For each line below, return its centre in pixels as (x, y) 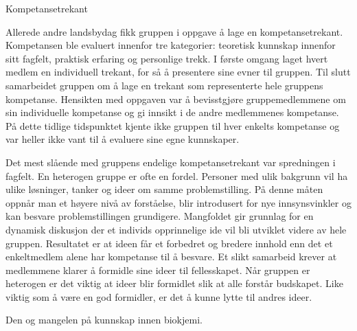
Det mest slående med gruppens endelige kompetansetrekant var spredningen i (171, 162)
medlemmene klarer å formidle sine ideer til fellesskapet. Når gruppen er (158, 270)
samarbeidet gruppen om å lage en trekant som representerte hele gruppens (164, 85)
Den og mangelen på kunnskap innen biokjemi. (104, 320)
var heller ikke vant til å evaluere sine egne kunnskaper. (123, 139)
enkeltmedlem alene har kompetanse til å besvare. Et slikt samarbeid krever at (171, 256)
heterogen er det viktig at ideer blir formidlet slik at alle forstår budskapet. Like (174, 283)
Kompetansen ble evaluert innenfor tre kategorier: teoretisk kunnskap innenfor (171, 45)
